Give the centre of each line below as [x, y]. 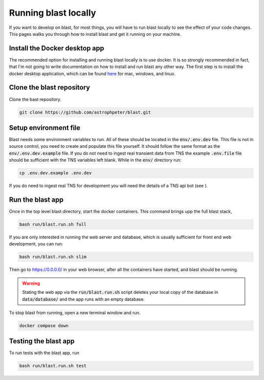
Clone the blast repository [50, 87]
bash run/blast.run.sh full [53, 225]
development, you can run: [36, 244]
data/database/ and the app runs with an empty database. [84, 299]
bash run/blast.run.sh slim [53, 257]
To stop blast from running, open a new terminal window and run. [75, 312]
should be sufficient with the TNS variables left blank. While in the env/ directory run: [95, 160]
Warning [31, 283]
